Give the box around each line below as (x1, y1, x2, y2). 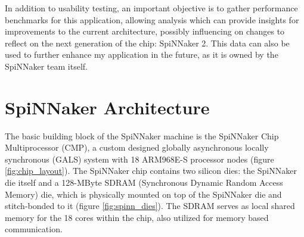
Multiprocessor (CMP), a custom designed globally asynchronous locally (5, 141, 269, 154)
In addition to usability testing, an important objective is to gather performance (5, 2, 298, 14)
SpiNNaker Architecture (5, 95, 210, 119)
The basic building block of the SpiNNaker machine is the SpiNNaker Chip (5, 129, 279, 142)
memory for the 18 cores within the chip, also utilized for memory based (5, 211, 269, 223)
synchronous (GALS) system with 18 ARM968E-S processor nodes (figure (5, 152, 274, 165)
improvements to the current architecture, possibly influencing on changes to (5, 25, 285, 38)
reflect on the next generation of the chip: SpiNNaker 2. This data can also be (5, 36, 290, 49)
